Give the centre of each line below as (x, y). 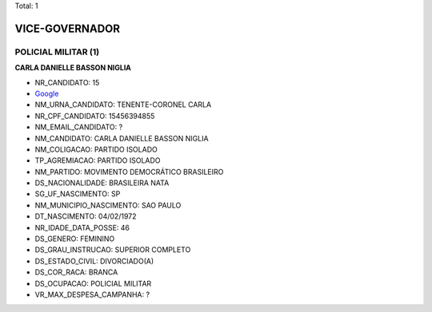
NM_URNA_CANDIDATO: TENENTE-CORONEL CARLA (123, 105)
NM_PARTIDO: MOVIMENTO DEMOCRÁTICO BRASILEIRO (129, 172)
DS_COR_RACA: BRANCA (76, 272)
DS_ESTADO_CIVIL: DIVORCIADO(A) (94, 261)
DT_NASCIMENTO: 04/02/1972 (86, 216)
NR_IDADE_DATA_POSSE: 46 (82, 227)
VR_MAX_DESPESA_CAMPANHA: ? (92, 294)
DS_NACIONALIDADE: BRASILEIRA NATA (102, 183)
